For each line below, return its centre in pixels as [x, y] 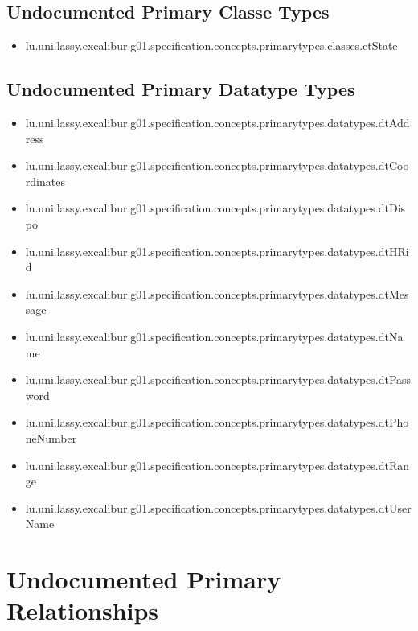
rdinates [45, 181]
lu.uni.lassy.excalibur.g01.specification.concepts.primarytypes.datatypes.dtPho [217, 422]
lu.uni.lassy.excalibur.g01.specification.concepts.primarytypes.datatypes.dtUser [218, 507]
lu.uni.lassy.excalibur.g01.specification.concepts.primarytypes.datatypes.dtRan [217, 465]
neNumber [51, 437]
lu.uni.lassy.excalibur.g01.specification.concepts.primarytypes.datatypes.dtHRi [217, 251]
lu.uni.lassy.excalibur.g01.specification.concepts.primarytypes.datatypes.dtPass [218, 379]
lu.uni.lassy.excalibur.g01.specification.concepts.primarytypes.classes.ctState [211, 45]
